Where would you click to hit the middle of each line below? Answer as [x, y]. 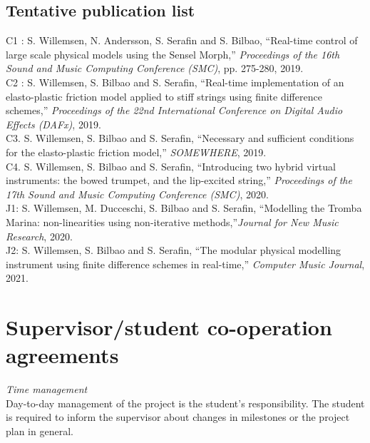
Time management [47, 389]
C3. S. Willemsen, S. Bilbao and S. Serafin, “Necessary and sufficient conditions [180, 138]
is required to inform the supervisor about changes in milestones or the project [178, 417]
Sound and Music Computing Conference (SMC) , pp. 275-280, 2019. [155, 68]
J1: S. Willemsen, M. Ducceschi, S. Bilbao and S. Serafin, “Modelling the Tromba [184, 208]
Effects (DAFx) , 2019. [53, 124]
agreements [62, 355]
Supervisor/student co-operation [169, 327]
